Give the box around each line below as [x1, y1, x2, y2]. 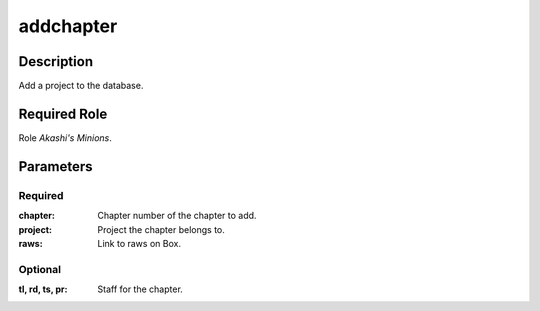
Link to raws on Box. [97, 237, 182, 249]
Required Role [18, 105, 108, 122]
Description [18, 53, 94, 70]
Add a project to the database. [18, 80, 144, 92]
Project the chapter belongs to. [97, 223, 225, 235]
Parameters [18, 158, 93, 175]
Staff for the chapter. [97, 283, 184, 295]
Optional [18, 262, 62, 276]
